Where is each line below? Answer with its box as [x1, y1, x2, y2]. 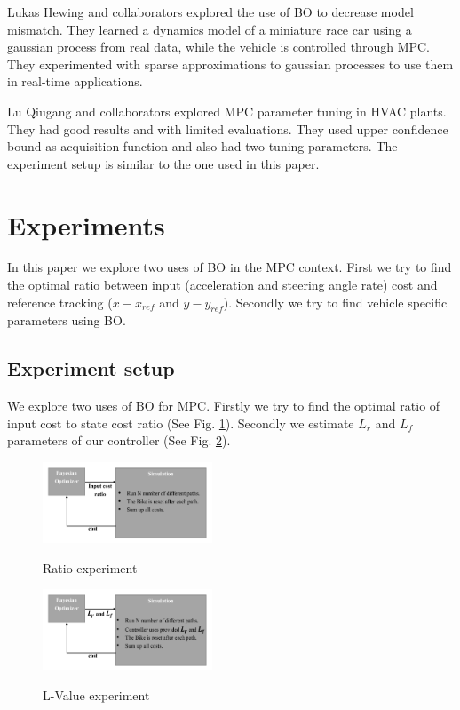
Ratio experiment [43, 558, 138, 577]
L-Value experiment [43, 685, 150, 704]
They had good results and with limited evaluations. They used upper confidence [7, 119, 448, 138]
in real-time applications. [7, 72, 143, 91]
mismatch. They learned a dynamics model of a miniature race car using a [7, 20, 412, 38]
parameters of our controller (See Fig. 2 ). [7, 431, 231, 450]
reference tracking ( [7, 292, 113, 311]
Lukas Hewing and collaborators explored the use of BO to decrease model [7, 3, 414, 20]
